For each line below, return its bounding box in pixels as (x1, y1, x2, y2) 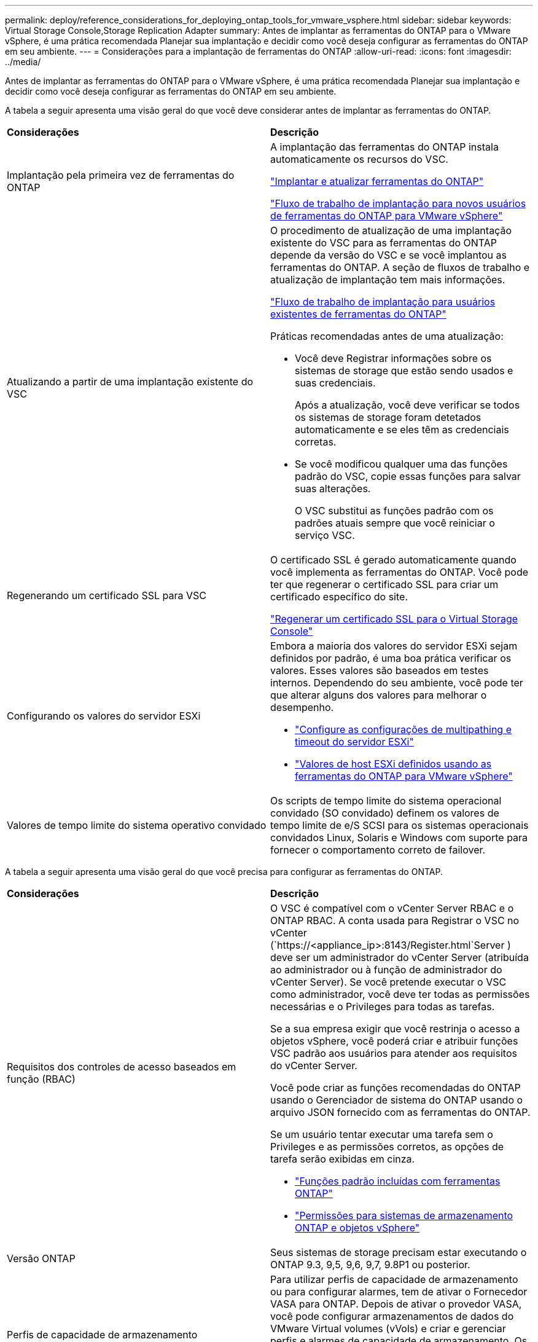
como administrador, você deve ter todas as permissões (270, 988, 530, 1000)
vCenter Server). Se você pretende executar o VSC (270, 976, 507, 988)
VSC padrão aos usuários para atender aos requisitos (270, 1047, 517, 1059)
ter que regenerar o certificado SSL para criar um (270, 578, 499, 591)
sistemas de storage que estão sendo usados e (295, 364, 513, 377)
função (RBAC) (7, 1073, 76, 1085)
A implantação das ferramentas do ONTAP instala (270, 141, 499, 153)
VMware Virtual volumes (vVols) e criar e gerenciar (270, 1322, 506, 1335)
